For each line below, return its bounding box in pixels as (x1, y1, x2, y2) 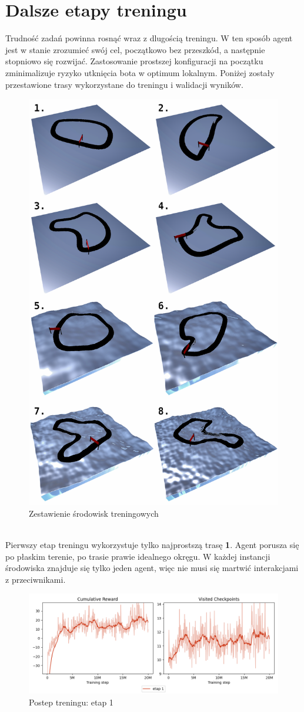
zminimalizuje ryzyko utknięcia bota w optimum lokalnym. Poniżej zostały (5, 66, 275, 78)
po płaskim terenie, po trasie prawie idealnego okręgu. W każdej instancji (5, 550, 270, 562)
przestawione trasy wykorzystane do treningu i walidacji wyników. (5, 78, 243, 90)
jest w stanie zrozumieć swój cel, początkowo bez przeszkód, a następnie (5, 43, 265, 55)
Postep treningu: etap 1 (29, 695, 113, 708)
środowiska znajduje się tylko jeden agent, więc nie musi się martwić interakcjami (5, 562, 299, 574)
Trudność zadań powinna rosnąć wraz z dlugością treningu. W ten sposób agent (5, 32, 293, 44)
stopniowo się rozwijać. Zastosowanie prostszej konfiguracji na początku (5, 55, 263, 67)
